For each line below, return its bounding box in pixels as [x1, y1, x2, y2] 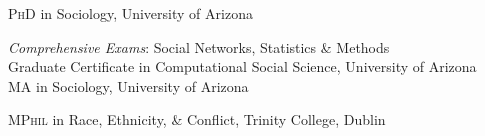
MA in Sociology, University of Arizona [8, 75, 249, 96]
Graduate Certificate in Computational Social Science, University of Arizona [8, 56, 477, 77]
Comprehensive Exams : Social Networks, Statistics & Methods [8, 36, 390, 57]
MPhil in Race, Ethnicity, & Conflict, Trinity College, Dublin [8, 109, 386, 130]
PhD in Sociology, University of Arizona [8, 3, 253, 23]
